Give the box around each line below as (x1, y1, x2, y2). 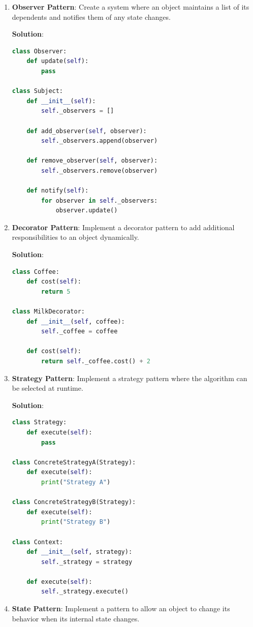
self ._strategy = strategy (41, 558, 133, 566)
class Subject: (12, 87, 64, 95)
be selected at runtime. (12, 383, 83, 393)
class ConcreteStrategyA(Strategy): (12, 458, 136, 466)
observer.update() (55, 207, 118, 214)
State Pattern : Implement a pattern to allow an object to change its (12, 603, 230, 614)
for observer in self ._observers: (41, 197, 158, 204)
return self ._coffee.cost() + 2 (41, 358, 150, 365)
